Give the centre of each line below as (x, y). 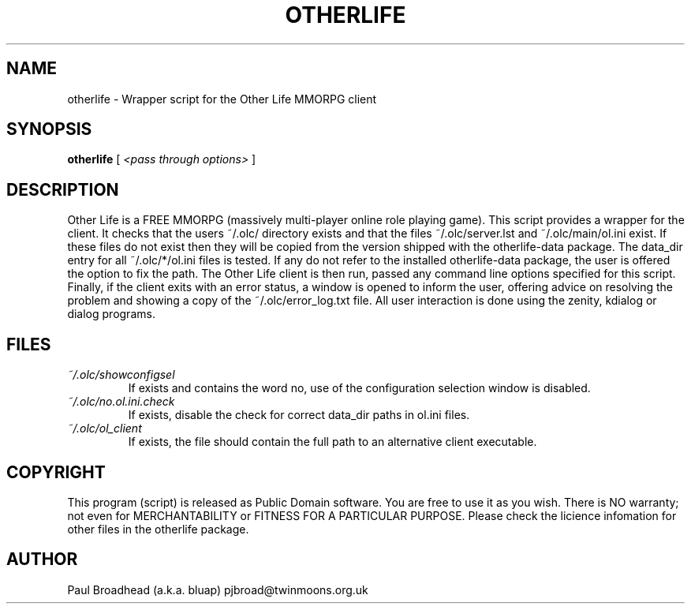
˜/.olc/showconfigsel (121, 375)
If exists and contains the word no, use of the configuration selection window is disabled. (359, 388)
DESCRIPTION (63, 189)
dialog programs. (111, 314)
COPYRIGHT (56, 472)
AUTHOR (42, 559)
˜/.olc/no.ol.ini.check (121, 402)
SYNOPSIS (49, 129)
